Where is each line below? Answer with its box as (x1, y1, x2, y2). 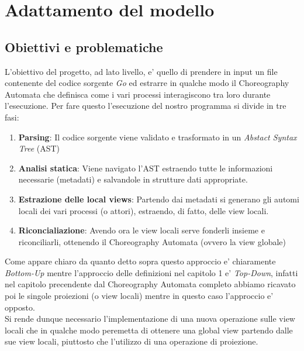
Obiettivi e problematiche (5, 37, 163, 56)
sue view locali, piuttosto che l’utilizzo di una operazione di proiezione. (5, 335, 258, 347)
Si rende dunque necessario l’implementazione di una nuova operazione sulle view (5, 312, 295, 325)
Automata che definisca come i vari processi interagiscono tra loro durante (5, 88, 271, 100)
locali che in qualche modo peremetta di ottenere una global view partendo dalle (5, 324, 293, 336)
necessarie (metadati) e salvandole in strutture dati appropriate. (18, 173, 248, 185)
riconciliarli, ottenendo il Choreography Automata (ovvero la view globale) (18, 235, 286, 247)
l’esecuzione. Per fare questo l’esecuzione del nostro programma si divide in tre (5, 99, 286, 112)
